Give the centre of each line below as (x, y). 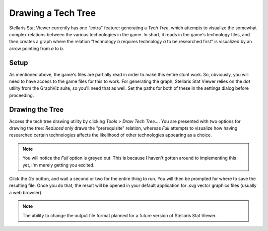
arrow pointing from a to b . (37, 48)
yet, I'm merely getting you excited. (59, 165)
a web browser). (26, 192)
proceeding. (22, 95)
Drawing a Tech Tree (53, 13)
